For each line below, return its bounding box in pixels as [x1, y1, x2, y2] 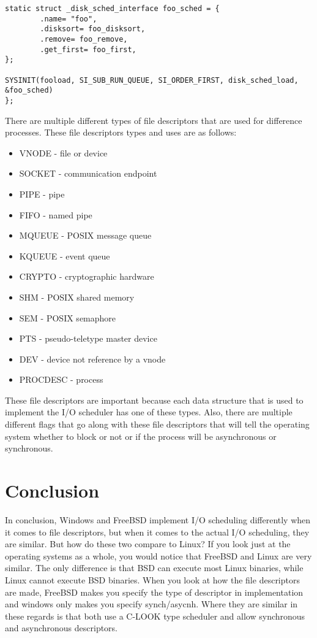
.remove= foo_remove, [40, 34, 128, 44]
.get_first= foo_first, [40, 45, 136, 54]
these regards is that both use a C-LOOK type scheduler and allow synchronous [5, 609, 305, 622]
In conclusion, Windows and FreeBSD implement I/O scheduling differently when [5, 513, 311, 526]
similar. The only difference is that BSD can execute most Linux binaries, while [5, 561, 304, 574]
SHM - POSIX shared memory [19, 290, 135, 303]
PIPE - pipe [19, 187, 65, 200]
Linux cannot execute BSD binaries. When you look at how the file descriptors [5, 573, 300, 586]
